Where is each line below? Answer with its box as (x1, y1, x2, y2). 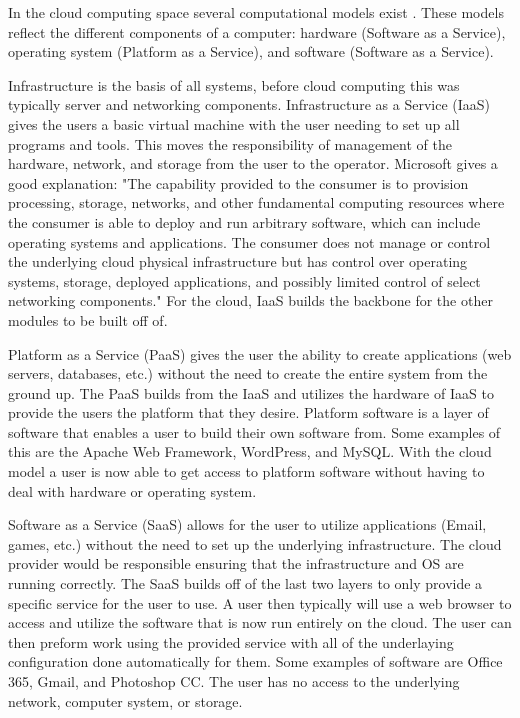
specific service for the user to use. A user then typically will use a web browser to (8, 592, 512, 613)
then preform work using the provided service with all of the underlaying (8, 631, 454, 652)
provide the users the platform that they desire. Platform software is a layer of (8, 402, 489, 423)
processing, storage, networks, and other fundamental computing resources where (8, 192, 505, 213)
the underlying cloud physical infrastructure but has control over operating (8, 251, 468, 272)
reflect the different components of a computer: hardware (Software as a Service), (8, 21, 506, 42)
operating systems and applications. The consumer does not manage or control (8, 231, 491, 252)
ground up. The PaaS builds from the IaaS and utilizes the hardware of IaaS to (8, 382, 494, 403)
